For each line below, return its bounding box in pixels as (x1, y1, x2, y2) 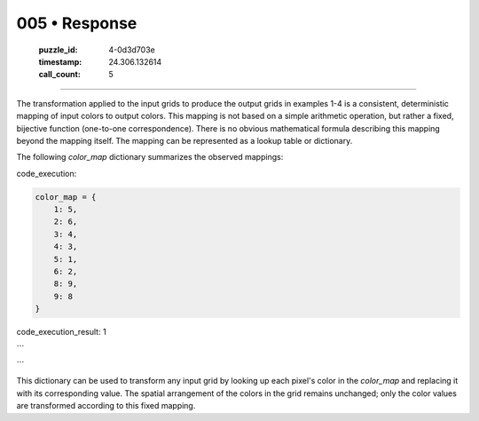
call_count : (38, 69, 82, 80)
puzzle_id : (38, 44, 78, 55)
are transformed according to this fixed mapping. (16, 401, 196, 411)
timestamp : (38, 56, 82, 67)
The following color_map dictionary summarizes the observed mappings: (16, 152, 284, 163)
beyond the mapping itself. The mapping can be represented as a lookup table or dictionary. (16, 135, 353, 146)
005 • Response (16, 13, 137, 33)
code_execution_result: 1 (16, 327, 106, 338)
